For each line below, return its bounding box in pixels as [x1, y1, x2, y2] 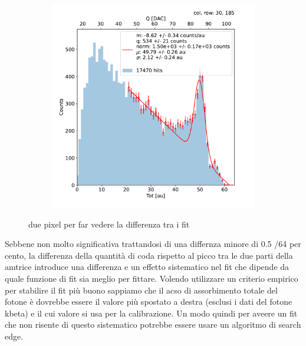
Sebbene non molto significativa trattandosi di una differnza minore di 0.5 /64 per [5, 238, 301, 250]
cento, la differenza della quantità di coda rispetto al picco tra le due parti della [5, 249, 293, 261]
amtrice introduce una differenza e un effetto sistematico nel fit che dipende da [5, 261, 289, 273]
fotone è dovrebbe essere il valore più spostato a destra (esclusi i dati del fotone [5, 295, 292, 308]
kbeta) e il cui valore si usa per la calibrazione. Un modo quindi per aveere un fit [5, 307, 298, 319]
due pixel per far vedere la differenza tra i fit [28, 218, 190, 230]
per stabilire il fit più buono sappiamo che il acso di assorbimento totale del [5, 284, 278, 296]
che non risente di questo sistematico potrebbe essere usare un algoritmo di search [5, 318, 301, 331]
